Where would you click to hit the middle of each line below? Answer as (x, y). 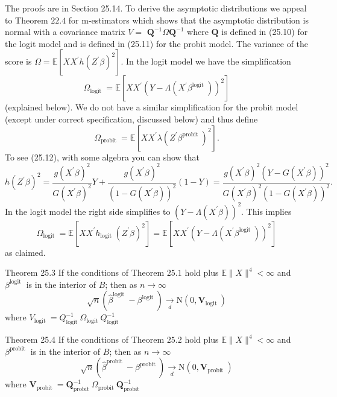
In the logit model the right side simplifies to (88, 211)
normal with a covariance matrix (65, 32)
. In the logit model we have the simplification (206, 61)
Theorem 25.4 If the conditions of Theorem (85, 339)
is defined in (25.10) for (265, 32)
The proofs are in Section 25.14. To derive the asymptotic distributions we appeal (156, 8)
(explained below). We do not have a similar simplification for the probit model (152, 107)
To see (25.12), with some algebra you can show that (102, 157)
